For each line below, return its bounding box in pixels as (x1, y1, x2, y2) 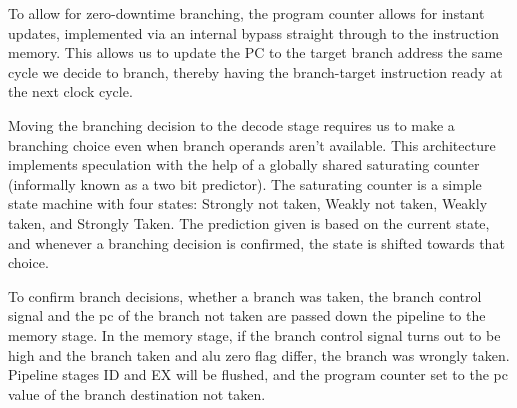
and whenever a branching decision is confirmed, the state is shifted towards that (8, 232, 505, 253)
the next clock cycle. (8, 81, 133, 102)
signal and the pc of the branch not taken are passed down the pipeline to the (8, 305, 486, 326)
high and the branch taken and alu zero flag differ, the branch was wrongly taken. (8, 344, 510, 365)
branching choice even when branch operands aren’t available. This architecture (8, 134, 496, 155)
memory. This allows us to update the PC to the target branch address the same (8, 42, 503, 63)
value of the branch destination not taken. (8, 383, 266, 404)
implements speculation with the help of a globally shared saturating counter (8, 154, 480, 175)
